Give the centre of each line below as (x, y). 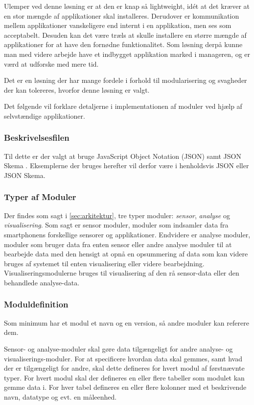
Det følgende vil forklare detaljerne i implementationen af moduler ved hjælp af (123, 106)
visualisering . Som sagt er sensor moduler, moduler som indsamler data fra (116, 225)
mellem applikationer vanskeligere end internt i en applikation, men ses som (118, 25)
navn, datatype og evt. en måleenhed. (60, 396)
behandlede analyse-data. (42, 282)
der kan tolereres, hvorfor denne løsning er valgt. (77, 89)
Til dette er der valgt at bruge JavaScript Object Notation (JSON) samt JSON (123, 156)
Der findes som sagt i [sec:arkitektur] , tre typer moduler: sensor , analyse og (117, 215)
